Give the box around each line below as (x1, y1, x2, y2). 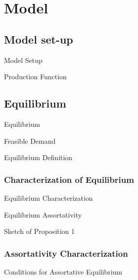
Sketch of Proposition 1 (4, 226, 75, 236)
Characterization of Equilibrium (4, 173, 134, 185)
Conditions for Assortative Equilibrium (4, 266, 122, 277)
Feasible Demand (4, 135, 56, 146)
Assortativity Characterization (4, 247, 128, 259)
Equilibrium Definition (4, 152, 73, 163)
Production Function (4, 71, 67, 82)
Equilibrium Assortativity (4, 209, 82, 220)
